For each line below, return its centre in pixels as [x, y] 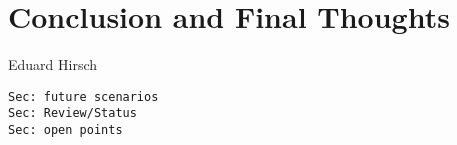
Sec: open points [65, 130]
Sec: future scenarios [83, 96]
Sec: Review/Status [72, 113]
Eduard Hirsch [53, 64]
